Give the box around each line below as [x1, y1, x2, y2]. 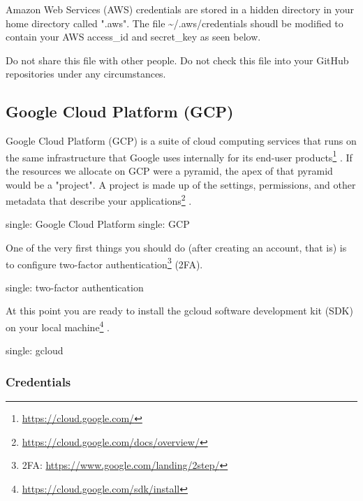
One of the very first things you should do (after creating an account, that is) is [6, 240, 347, 255]
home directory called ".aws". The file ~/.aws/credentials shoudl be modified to [6, 15, 343, 30]
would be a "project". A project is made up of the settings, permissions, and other [6, 177, 356, 191]
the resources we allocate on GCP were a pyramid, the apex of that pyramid [6, 164, 333, 178]
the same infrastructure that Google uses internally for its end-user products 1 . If [6, 147, 353, 164]
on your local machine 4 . [6, 318, 110, 334]
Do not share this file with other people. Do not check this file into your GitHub [6, 52, 349, 67]
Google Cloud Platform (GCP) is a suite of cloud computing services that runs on [6, 133, 357, 148]
